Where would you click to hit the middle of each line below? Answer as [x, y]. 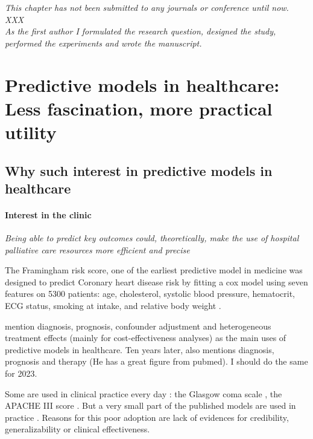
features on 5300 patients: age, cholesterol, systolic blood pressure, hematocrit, [150, 294]
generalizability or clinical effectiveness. [77, 429]
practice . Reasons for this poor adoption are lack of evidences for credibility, [147, 417]
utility [31, 132]
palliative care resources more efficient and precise [97, 249]
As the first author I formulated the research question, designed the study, [141, 31]
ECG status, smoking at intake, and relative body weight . [113, 306]
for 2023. [21, 373]
